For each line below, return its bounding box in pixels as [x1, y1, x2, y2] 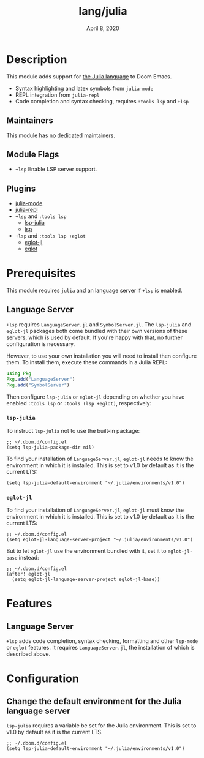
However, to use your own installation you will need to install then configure [6, 352, 197, 359]
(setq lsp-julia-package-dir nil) [6, 444, 95, 451]
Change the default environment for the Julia [6, 696, 182, 707]
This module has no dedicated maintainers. [6, 132, 115, 139]
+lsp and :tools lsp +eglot [15, 232, 86, 239]
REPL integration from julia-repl [15, 91, 100, 99]
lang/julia [78, 4, 127, 18]
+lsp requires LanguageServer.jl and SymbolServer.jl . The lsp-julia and [6, 320, 192, 328]
